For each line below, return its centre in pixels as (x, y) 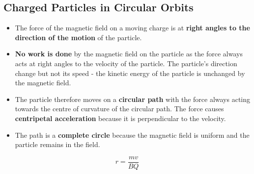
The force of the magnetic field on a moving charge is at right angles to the (132, 28)
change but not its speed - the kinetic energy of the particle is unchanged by (130, 73)
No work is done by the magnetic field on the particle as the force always (129, 54)
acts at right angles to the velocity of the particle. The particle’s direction (126, 63)
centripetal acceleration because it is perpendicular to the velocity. (120, 118)
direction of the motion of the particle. (78, 37)
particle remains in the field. (57, 144)
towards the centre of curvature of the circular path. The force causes (119, 109)
